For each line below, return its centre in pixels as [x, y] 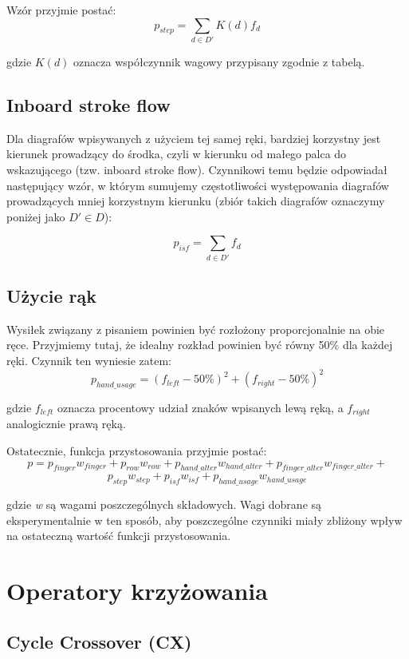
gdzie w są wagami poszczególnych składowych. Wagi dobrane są [164, 504]
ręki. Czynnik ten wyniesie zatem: [89, 360]
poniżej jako [36, 216]
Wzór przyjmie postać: [61, 10]
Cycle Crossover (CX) [99, 641]
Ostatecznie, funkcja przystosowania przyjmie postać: [137, 450]
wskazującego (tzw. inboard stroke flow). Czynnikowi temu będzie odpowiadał [197, 169]
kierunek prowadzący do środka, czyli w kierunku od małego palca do [177, 154]
